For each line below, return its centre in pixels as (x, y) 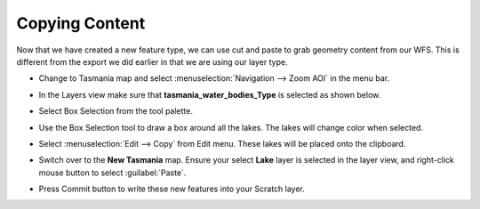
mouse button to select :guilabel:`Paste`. (112, 173)
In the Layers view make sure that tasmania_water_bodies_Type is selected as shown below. (210, 94)
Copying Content (81, 23)
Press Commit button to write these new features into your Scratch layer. (172, 189)
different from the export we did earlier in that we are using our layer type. (152, 61)
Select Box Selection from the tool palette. (116, 111)
